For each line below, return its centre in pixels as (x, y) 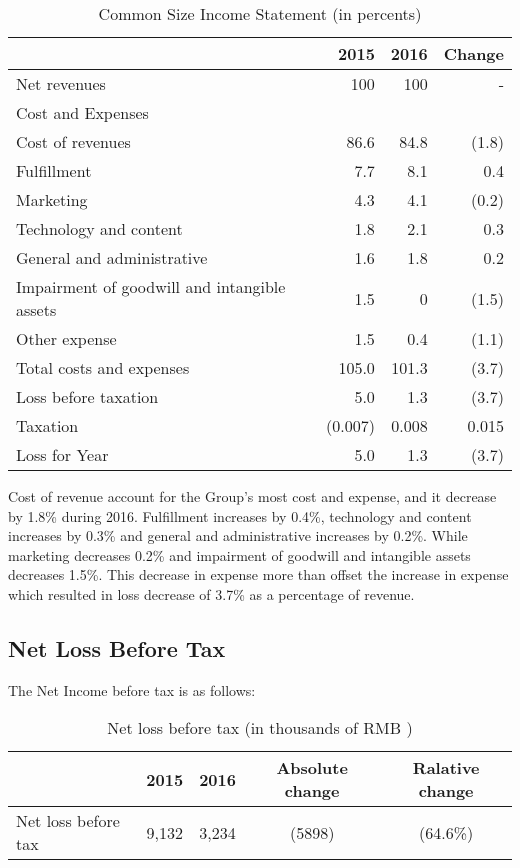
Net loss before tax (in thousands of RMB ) (260, 728)
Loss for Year (62, 454)
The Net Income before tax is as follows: (132, 689)
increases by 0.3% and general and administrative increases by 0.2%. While (238, 535)
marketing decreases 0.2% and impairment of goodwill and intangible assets (239, 554)
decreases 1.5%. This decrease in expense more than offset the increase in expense (258, 574)
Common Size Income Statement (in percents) (260, 13)
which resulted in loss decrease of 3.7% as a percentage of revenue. (211, 593)
